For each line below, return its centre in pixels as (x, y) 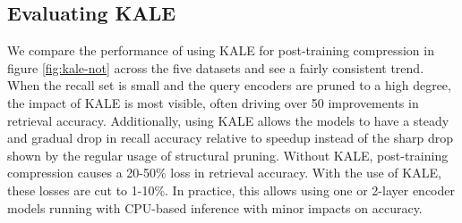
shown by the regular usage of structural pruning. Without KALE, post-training (228, 155)
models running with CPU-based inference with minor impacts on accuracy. (215, 207)
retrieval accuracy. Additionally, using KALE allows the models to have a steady (228, 120)
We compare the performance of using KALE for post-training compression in (221, 50)
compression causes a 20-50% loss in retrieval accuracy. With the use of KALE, (224, 173)
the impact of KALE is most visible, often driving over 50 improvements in (213, 102)
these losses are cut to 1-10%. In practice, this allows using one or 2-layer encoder (231, 190)
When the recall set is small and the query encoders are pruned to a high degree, (229, 85)
